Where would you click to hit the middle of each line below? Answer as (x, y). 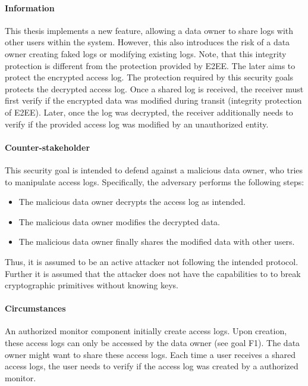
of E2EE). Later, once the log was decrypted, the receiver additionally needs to (149, 112)
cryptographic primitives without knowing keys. (92, 285)
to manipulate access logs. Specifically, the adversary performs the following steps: (155, 181)
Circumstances (35, 308)
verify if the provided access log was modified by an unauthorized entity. (137, 124)
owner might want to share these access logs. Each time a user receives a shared (150, 354)
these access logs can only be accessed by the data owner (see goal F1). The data (153, 343)
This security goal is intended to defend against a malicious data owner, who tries (154, 169)
